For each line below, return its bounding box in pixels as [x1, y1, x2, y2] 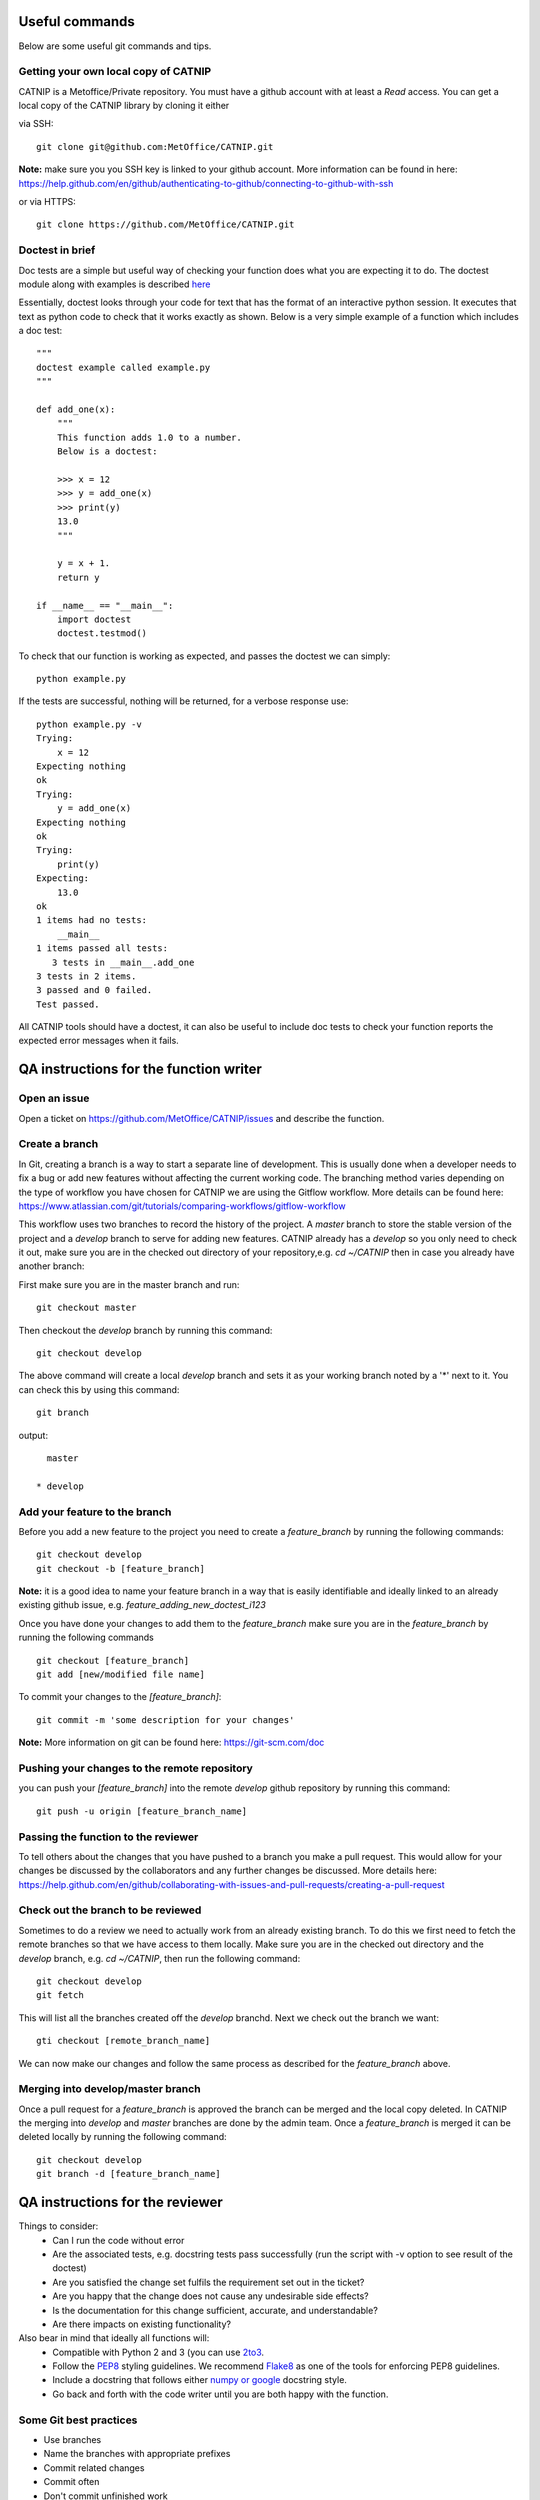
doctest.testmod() [56, 628, 148, 639]
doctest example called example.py [36, 361, 211, 373]
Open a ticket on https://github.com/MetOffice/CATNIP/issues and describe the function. [18, 1112, 385, 1124]
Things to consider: [18, 2220, 99, 2232]
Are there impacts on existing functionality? [52, 2318, 232, 2330]
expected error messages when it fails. [18, 1035, 179, 1047]
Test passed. [36, 998, 100, 1010]
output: [18, 1429, 49, 1441]
